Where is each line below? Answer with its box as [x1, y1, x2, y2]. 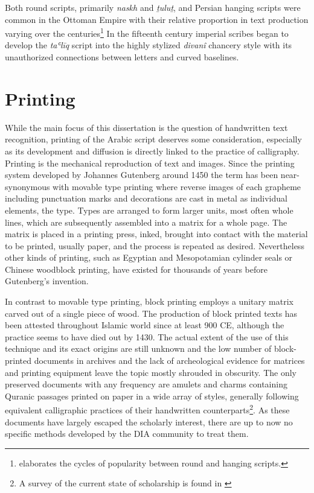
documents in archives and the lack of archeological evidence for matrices [34, 354, 305, 367]
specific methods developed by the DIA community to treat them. [5, 427, 249, 440]
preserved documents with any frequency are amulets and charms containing [5, 378, 287, 390]
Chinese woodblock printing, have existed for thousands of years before [5, 262, 268, 275]
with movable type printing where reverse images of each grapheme [53, 180, 301, 192]
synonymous [5, 180, 50, 192]
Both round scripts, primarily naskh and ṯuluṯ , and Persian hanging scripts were [5, 1, 301, 13]
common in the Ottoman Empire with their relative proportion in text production [5, 13, 309, 25]
